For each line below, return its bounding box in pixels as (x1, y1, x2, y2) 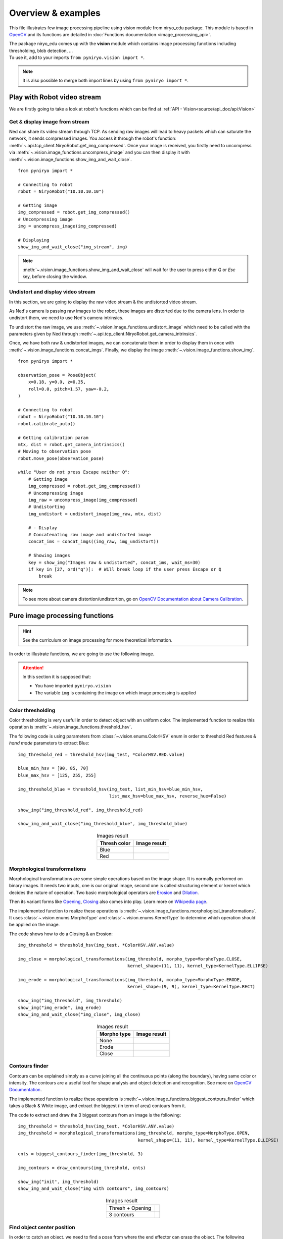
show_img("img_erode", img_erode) (18, 1005, 101, 1011)
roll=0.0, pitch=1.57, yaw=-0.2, (28, 386, 110, 392)
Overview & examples (9, 7, 101, 18)
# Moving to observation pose (18, 449, 92, 454)
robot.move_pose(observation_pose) (18, 455, 104, 461)
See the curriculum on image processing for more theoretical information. (22, 637, 173, 643)
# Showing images (28, 553, 70, 559)
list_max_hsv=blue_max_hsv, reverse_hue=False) (109, 793, 227, 799)
